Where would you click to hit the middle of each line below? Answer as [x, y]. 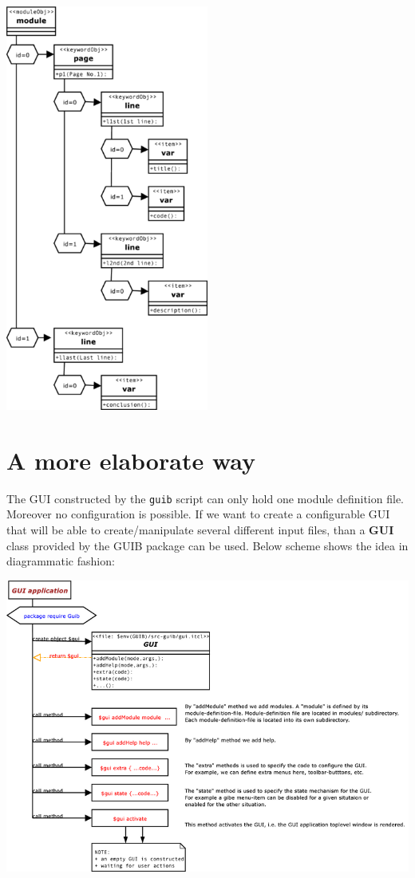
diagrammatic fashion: [61, 561]
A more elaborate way [131, 460]
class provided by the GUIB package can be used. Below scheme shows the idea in [207, 545]
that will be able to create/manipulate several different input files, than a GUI [200, 530]
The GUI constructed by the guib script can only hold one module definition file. [205, 498]
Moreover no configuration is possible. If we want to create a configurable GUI [198, 514]
